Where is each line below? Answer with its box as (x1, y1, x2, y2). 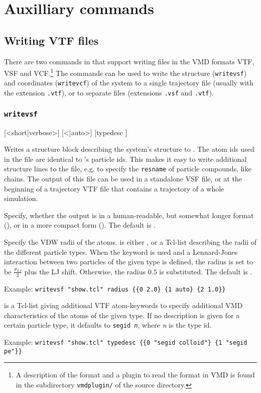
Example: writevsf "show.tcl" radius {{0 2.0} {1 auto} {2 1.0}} (4, 283, 226, 293)
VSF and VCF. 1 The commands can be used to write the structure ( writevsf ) (4, 66, 247, 78)
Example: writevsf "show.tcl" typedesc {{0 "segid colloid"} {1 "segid (4, 337, 247, 347)
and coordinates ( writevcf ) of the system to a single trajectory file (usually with (4, 77, 253, 88)
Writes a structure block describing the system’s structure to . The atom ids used (4, 144, 254, 154)
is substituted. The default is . (159, 266, 252, 276)
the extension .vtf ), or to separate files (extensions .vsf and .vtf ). (4, 87, 214, 98)
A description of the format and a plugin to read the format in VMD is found (16, 369, 255, 380)
